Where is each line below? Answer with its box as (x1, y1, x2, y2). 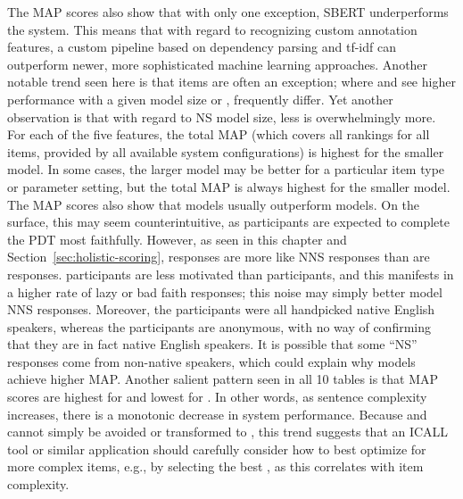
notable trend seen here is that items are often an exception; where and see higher (7, 72, 456, 91)
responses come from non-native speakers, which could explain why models (7, 352, 416, 370)
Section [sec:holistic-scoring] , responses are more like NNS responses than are (7, 247, 430, 266)
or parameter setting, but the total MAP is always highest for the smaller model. (7, 177, 451, 195)
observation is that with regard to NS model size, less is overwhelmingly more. (7, 107, 436, 126)
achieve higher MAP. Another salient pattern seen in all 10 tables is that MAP (7, 370, 439, 388)
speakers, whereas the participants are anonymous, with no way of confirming (7, 317, 432, 336)
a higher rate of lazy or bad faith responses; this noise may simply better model (7, 282, 442, 301)
